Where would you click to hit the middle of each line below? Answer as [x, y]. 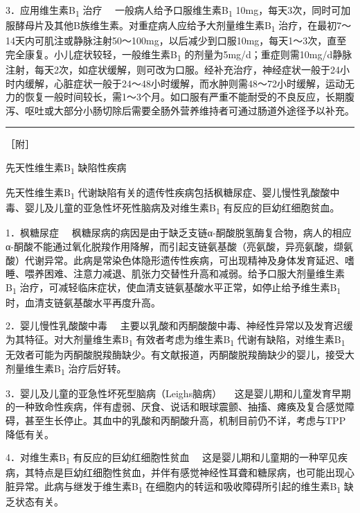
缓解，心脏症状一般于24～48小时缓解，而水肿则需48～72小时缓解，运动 [184, 83]
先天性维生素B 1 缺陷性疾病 [66, 168]
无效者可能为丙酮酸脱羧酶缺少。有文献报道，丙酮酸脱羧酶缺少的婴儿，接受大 [180, 355]
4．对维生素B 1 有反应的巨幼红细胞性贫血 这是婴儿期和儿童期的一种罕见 [172, 458]
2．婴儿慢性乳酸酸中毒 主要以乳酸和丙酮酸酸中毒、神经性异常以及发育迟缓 [179, 325]
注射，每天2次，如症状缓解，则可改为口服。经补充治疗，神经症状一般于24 [173, 69]
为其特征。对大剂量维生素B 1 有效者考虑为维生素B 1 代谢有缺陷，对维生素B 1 [175, 340]
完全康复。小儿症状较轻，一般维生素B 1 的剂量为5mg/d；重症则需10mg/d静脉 [179, 55]
